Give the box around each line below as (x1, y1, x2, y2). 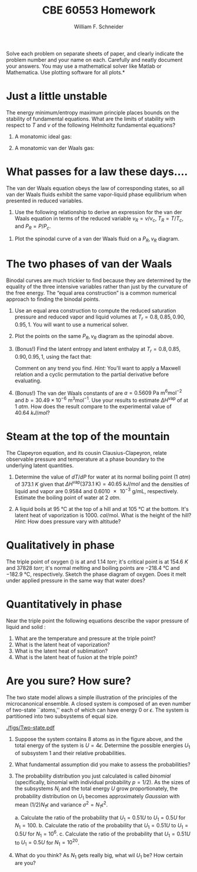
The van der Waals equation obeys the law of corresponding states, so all (6, 184, 185, 192)
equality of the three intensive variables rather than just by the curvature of (6, 283, 188, 290)
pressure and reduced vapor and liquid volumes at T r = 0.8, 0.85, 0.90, (14, 313, 185, 322)
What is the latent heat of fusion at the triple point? (14, 653, 138, 661)
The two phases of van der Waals (6, 257, 172, 271)
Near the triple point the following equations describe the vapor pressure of (6, 617, 189, 624)
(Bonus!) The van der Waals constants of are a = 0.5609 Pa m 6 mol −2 (14, 388, 182, 396)
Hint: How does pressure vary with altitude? (14, 518, 121, 525)
